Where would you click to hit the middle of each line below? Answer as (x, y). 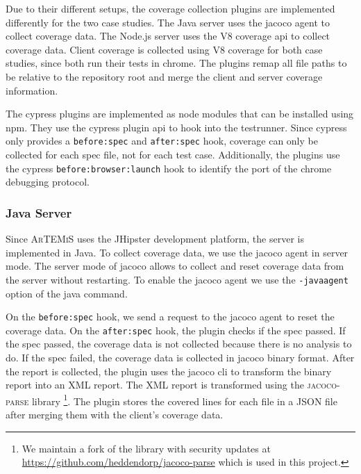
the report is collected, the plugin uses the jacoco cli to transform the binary (169, 371)
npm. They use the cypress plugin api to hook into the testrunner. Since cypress (176, 127)
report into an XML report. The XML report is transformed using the (155, 385)
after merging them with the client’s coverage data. (115, 415)
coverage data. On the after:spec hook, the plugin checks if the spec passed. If (176, 330)
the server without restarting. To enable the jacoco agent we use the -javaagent (177, 279)
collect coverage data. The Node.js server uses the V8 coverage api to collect (168, 36)
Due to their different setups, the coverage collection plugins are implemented (170, 8)
